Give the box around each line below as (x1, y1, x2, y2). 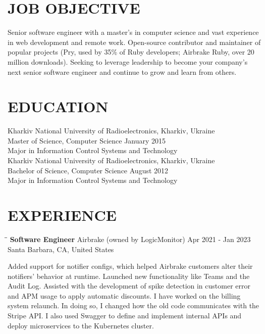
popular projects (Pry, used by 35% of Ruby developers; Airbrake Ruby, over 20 (8, 46, 254, 57)
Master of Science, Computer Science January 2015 (8, 135, 166, 146)
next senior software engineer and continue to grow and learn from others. (8, 66, 237, 77)
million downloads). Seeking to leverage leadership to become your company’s (8, 56, 248, 67)
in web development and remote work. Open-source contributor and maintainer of (8, 36, 261, 47)
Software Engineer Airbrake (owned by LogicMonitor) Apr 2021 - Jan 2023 (10, 233, 251, 244)
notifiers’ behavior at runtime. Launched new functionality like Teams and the (8, 270, 250, 281)
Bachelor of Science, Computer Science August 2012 (8, 165, 169, 175)
